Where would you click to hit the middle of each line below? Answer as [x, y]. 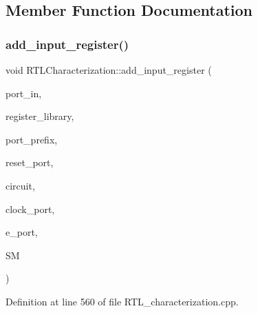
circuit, [20, 185]
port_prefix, [32, 139]
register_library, [40, 116]
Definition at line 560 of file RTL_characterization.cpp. [122, 301]
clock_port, [30, 209]
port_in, [24, 93]
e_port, [22, 232]
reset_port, [30, 162]
